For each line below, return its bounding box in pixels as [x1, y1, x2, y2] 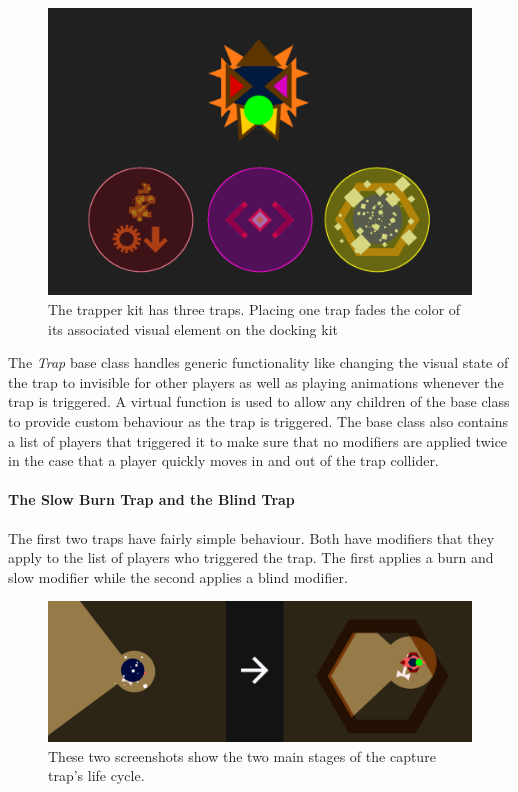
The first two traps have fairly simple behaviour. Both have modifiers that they [8, 527, 495, 548]
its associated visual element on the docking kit [48, 318, 339, 339]
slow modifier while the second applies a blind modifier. [8, 566, 348, 587]
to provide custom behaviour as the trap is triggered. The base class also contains [8, 410, 509, 431]
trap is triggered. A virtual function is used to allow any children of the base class [8, 391, 510, 412]
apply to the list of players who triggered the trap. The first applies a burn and [8, 547, 494, 568]
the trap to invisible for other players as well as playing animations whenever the [8, 371, 504, 392]
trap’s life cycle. [48, 765, 145, 786]
